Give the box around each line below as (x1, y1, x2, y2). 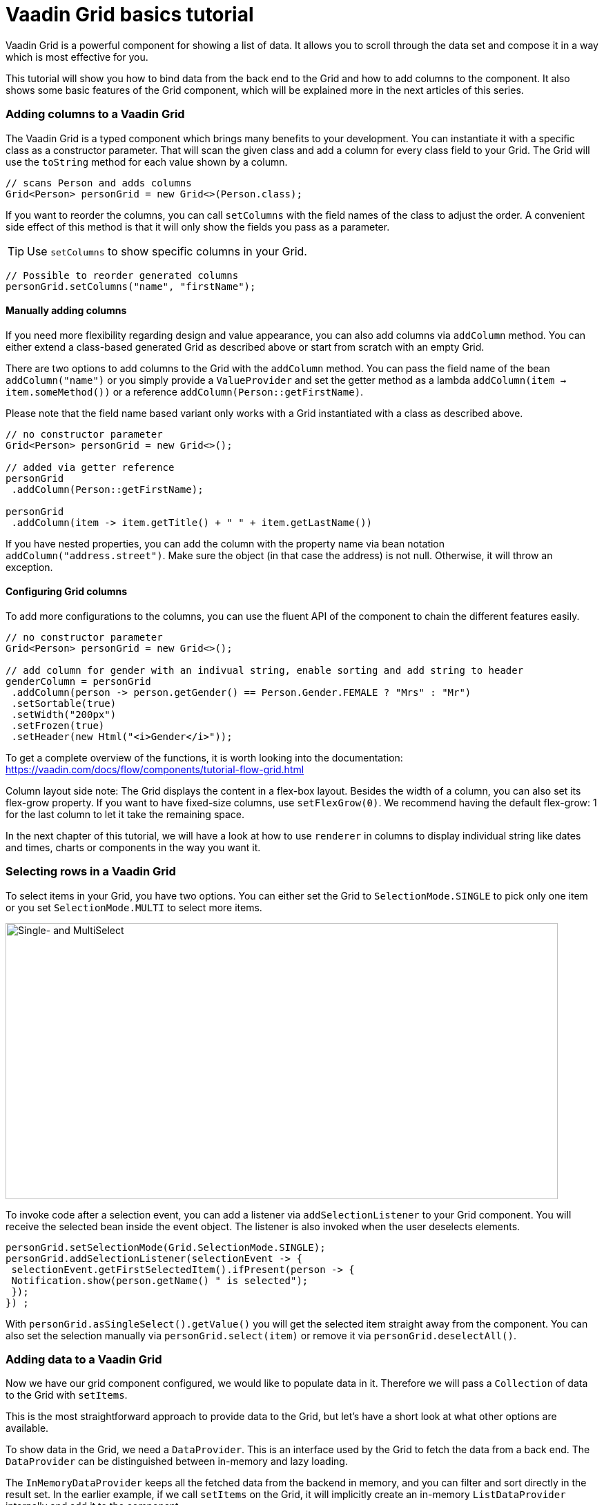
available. (6, 1422, 49, 1435)
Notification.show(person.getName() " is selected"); (11, 1274, 309, 1286)
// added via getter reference (6, 461, 175, 473)
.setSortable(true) (11, 697, 117, 709)
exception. (6, 561, 53, 573)
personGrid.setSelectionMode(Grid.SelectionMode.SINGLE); (6, 1241, 326, 1253)
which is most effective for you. (6, 50, 148, 63)
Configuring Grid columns (6, 585, 128, 598)
